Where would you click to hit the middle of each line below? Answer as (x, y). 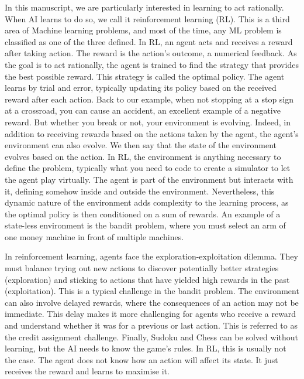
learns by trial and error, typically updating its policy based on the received (141, 88)
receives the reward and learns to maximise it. (87, 371)
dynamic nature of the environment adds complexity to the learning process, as (147, 202)
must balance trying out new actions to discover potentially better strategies (142, 268)
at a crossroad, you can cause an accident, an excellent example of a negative (143, 110)
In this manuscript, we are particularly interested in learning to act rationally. (144, 7)
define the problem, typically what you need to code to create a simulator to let (148, 168)
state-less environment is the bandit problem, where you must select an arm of (145, 225)
